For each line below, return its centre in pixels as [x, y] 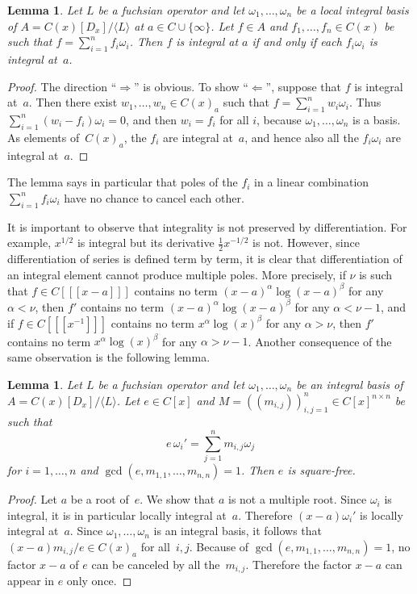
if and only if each [297, 42]
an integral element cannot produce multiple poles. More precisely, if [177, 274]
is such [376, 274]
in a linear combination [312, 182]
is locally [382, 515]
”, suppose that [304, 86]
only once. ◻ [99, 581]
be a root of [100, 499]
